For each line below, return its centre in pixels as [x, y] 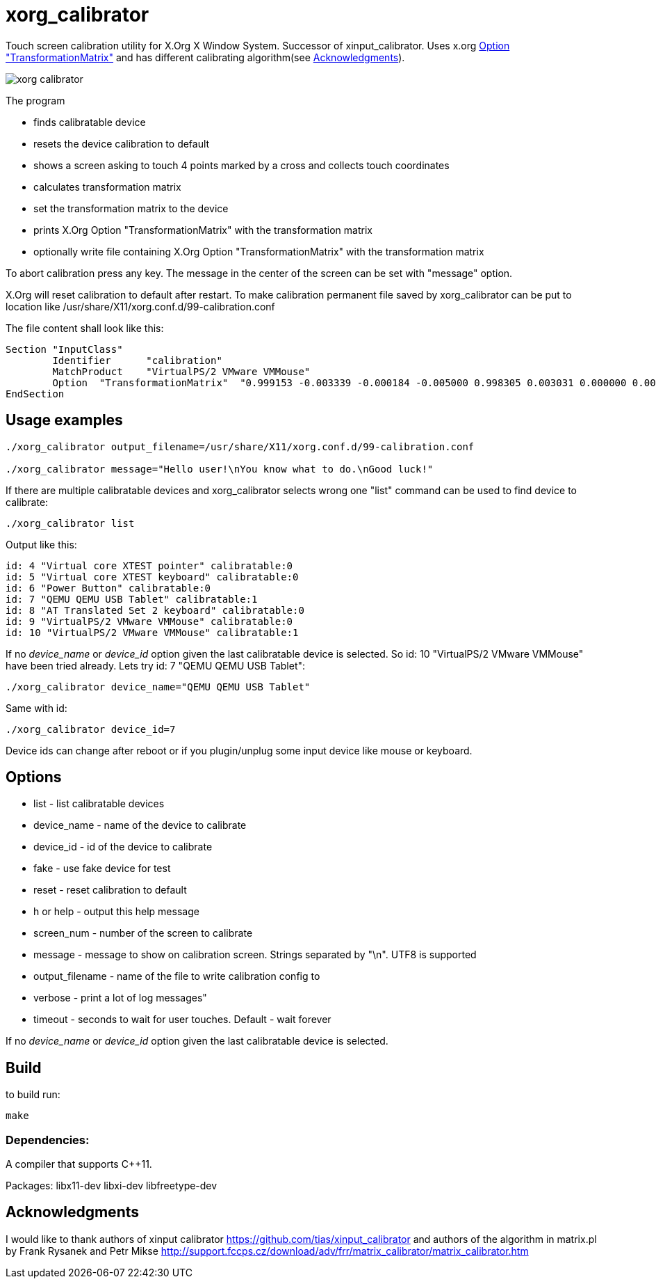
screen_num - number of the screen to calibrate [143, 933]
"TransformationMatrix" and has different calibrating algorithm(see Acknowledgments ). [205, 57]
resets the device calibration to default [122, 143]
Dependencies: [48, 1140]
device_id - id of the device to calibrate [123, 847]
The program [35, 100]
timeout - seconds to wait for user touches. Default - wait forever [182, 1020]
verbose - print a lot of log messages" [120, 998]
